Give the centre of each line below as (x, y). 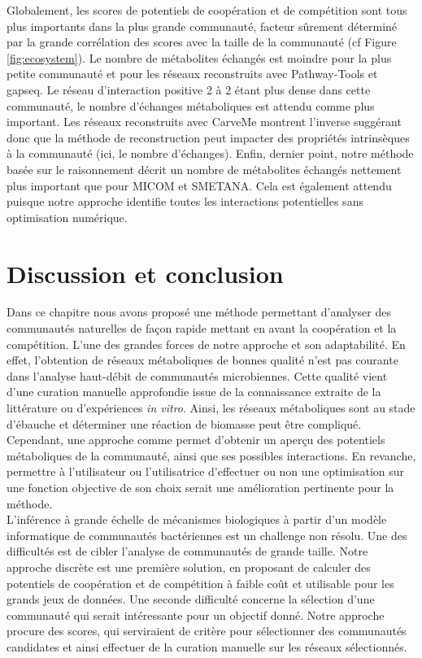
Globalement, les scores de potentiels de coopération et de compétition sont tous (207, 10)
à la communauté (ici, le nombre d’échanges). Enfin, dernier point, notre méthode (210, 153)
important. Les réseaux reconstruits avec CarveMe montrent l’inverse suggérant (204, 122)
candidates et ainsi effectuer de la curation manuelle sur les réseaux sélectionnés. (207, 646)
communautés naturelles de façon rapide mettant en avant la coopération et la (202, 328)
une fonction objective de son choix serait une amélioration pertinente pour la (200, 487)
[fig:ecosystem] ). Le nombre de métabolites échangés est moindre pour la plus (199, 57)
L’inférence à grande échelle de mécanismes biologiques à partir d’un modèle (197, 519)
